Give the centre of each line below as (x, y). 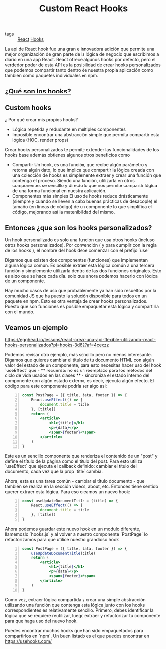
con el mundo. (20, 312)
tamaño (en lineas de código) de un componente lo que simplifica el (82, 207)
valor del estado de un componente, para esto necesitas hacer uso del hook (83, 365)
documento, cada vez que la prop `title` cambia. (54, 471)
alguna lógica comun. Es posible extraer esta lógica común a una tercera (80, 265)
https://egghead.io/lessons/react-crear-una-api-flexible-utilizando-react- (80, 340)
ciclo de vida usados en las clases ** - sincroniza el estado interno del (77, 375)
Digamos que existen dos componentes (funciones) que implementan (77, 260)
